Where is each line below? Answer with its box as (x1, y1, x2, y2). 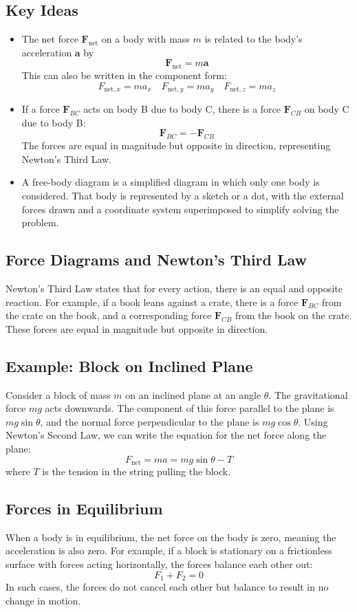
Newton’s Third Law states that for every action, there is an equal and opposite (6, 281, 343, 295)
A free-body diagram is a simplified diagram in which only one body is (21, 175, 320, 189)
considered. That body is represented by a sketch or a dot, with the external (21, 188, 344, 202)
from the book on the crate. (235, 308, 352, 323)
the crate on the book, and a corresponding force (6, 308, 212, 323)
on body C (304, 102, 349, 116)
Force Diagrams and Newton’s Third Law (6, 249, 307, 270)
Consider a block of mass (6, 387, 111, 402)
